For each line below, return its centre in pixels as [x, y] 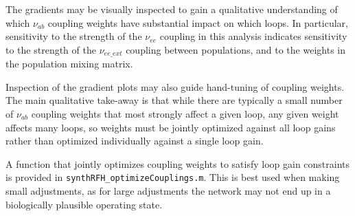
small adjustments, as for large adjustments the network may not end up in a [168, 191]
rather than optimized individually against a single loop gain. [135, 141]
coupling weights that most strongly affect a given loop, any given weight [185, 114]
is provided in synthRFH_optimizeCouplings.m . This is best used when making [173, 177]
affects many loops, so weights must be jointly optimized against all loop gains [171, 127]
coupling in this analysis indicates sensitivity [253, 36]
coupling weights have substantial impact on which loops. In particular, [198, 22]
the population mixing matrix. [69, 64]
